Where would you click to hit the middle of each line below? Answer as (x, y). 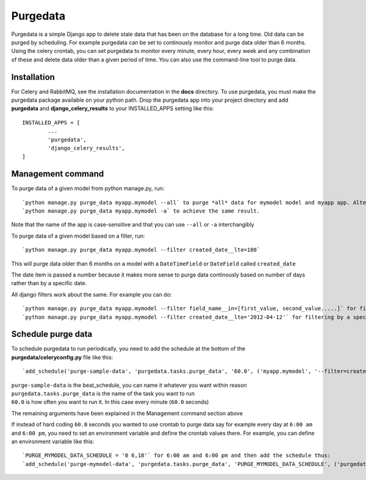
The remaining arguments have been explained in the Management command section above (127, 413)
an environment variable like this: (53, 441)
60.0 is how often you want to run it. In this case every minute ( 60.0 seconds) (110, 402)
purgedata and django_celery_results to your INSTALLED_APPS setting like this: (113, 108)
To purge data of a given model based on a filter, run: (78, 236)
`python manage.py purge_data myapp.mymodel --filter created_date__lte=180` (141, 250)
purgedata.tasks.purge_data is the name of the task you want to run (103, 394)
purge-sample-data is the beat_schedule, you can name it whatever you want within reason (129, 385)
